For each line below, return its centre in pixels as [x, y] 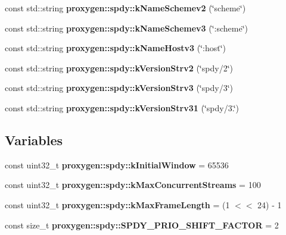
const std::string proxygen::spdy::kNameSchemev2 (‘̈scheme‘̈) [125, 8]
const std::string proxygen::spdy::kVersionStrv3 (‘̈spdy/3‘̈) [119, 88]
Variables [34, 140]
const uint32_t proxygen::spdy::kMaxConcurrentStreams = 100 [133, 185]
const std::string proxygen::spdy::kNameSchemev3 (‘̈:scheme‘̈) [127, 28]
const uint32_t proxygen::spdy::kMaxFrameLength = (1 [117, 204]
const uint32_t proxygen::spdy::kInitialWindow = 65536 [117, 164]
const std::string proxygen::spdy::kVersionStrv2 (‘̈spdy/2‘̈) [119, 68]
